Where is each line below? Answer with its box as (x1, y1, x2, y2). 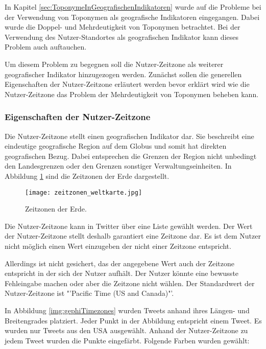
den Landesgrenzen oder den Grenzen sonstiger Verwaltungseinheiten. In (5, 160, 232, 171)
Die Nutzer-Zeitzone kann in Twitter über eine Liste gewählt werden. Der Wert (5, 220, 253, 231)
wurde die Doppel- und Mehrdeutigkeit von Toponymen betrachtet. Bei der (5, 21, 240, 32)
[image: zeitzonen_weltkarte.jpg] (25, 189, 142, 196)
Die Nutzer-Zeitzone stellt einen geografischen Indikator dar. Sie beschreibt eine (5, 130, 254, 141)
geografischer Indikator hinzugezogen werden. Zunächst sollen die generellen (5, 68, 242, 79)
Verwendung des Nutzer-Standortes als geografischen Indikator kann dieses (5, 31, 238, 42)
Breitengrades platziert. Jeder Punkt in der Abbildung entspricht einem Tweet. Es (5, 315, 262, 325)
